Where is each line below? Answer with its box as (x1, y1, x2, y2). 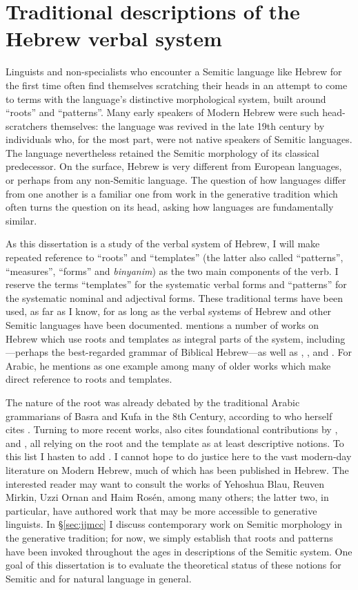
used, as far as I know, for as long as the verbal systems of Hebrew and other (6, 304, 332, 318)
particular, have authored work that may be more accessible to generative (6, 503, 317, 517)
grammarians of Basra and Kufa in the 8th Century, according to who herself (6, 408, 332, 423)
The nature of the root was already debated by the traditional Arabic (6, 394, 300, 409)
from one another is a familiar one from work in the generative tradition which (6, 186, 338, 200)
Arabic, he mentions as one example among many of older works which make (6, 358, 331, 372)
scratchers (6, 118, 48, 133)
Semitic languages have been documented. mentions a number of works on (6, 318, 319, 332)
